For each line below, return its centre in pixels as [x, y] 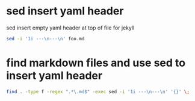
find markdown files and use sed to [96, 63]
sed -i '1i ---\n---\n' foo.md [45, 38]
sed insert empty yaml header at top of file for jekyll [70, 28]
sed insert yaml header [65, 11]
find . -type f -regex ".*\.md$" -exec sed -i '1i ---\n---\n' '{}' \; [98, 91]
